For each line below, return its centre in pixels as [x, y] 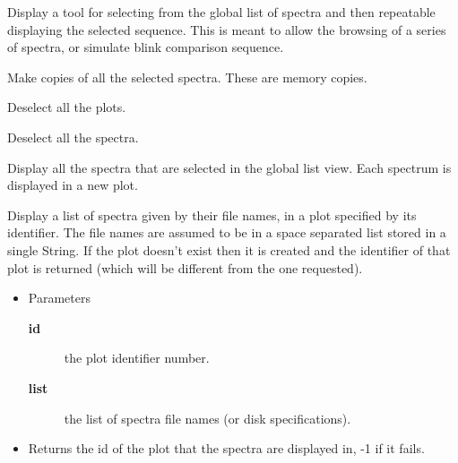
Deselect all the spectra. [73, 137]
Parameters [59, 298]
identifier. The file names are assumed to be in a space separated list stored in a [227, 232]
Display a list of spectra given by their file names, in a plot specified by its [212, 214]
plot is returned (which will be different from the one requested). [185, 267]
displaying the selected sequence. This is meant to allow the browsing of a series [227, 29]
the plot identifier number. [137, 358]
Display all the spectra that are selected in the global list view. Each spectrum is [229, 167]
